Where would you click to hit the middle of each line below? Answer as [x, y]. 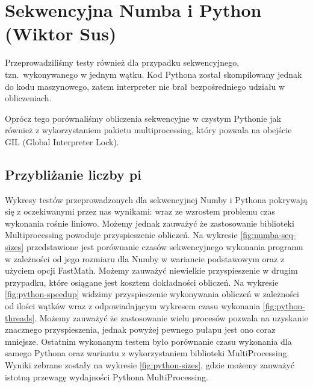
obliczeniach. [28, 98]
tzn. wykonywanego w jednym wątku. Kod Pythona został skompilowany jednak [153, 74]
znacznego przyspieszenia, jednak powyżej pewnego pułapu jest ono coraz [140, 329]
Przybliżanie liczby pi [73, 174]
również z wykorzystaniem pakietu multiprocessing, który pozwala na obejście [148, 130]
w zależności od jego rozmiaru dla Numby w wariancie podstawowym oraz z [145, 258]
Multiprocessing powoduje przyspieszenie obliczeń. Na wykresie [121, 235]
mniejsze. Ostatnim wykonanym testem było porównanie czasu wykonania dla [148, 341]
